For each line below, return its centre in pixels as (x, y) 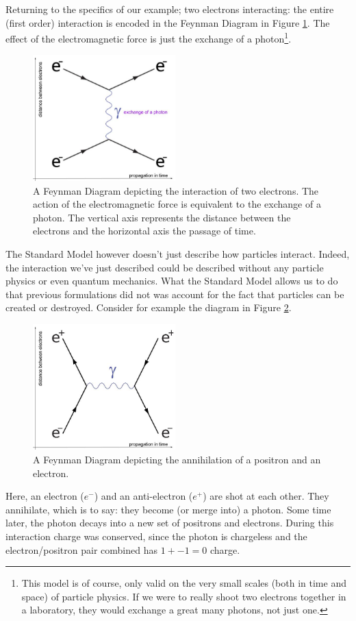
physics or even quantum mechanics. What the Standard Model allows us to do (172, 281)
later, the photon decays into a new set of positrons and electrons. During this (170, 523)
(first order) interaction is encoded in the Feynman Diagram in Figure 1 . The (168, 22)
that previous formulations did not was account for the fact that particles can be (175, 294)
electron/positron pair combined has (81, 549)
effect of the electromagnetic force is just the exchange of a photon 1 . (149, 37)
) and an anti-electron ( (143, 496)
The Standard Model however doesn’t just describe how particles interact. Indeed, (178, 253)
